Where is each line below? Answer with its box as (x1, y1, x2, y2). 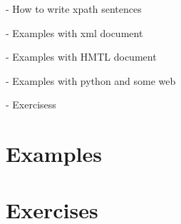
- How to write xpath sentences (6, 1, 142, 16)
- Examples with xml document (6, 25, 143, 40)
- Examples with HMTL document (6, 49, 157, 64)
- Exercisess (6, 97, 56, 112)
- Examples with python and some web (6, 73, 176, 88)
